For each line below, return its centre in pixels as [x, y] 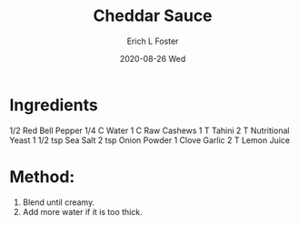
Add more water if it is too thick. [82, 211]
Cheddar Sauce [153, 16]
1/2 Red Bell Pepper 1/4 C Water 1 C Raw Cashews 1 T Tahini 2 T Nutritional [149, 130]
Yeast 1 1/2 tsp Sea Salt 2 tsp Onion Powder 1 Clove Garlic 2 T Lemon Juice [150, 140]
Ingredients [54, 105]
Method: [42, 176]
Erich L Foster [153, 41]
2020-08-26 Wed [153, 58]
